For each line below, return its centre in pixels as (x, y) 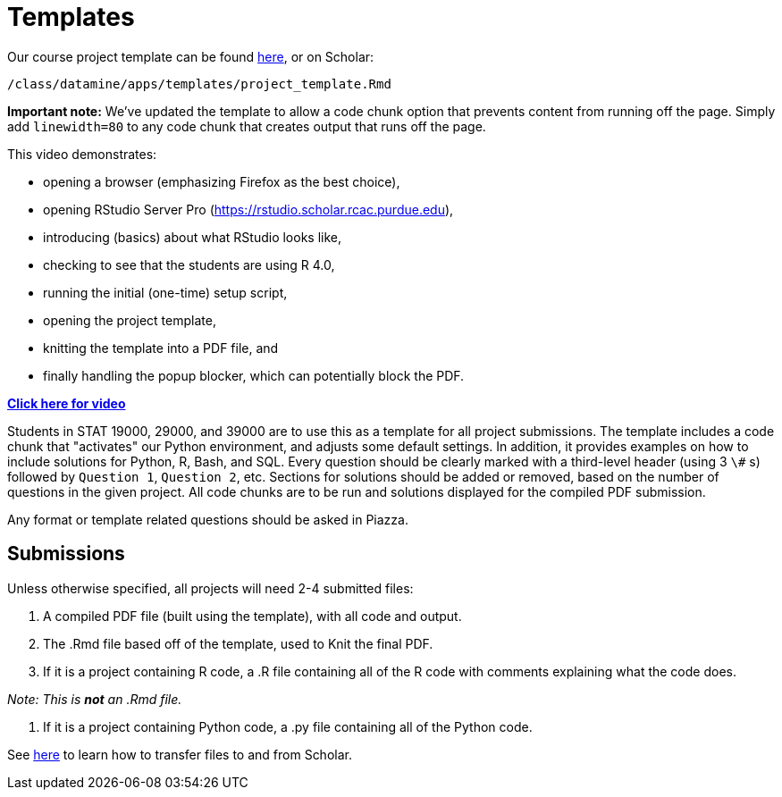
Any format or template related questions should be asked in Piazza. (208, 519)
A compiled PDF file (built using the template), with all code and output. (252, 616)
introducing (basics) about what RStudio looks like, (193, 237)
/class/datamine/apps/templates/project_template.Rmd (199, 84)
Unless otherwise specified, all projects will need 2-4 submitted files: (210, 588)
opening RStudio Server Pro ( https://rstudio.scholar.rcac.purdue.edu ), (248, 209)
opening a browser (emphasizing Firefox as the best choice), (222, 181)
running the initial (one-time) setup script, (165, 292)
